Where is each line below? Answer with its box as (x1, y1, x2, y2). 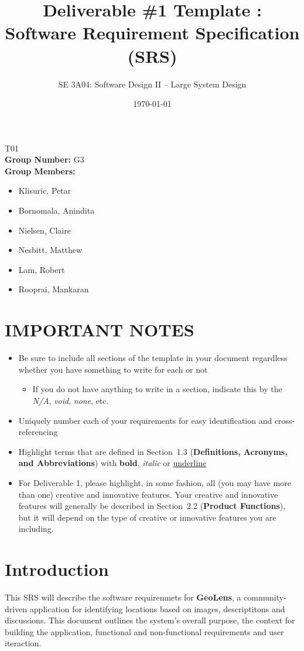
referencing (18, 426, 58, 438)
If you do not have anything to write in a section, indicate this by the (32, 383, 282, 395)
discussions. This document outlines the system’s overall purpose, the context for (5, 614, 295, 626)
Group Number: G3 (5, 153, 84, 166)
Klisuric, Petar (18, 184, 71, 197)
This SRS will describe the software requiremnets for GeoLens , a (5, 591, 241, 603)
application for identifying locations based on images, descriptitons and (29, 602, 285, 615)
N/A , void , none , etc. (32, 394, 109, 406)
